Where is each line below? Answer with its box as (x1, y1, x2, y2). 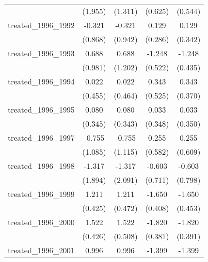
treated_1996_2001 (8, 245, 75, 256)
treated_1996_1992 (8, 19, 75, 31)
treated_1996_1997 (8, 132, 75, 143)
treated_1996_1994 (8, 76, 75, 87)
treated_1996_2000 (8, 216, 75, 228)
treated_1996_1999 (8, 188, 75, 199)
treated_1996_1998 (8, 160, 75, 171)
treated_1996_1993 (8, 48, 75, 59)
